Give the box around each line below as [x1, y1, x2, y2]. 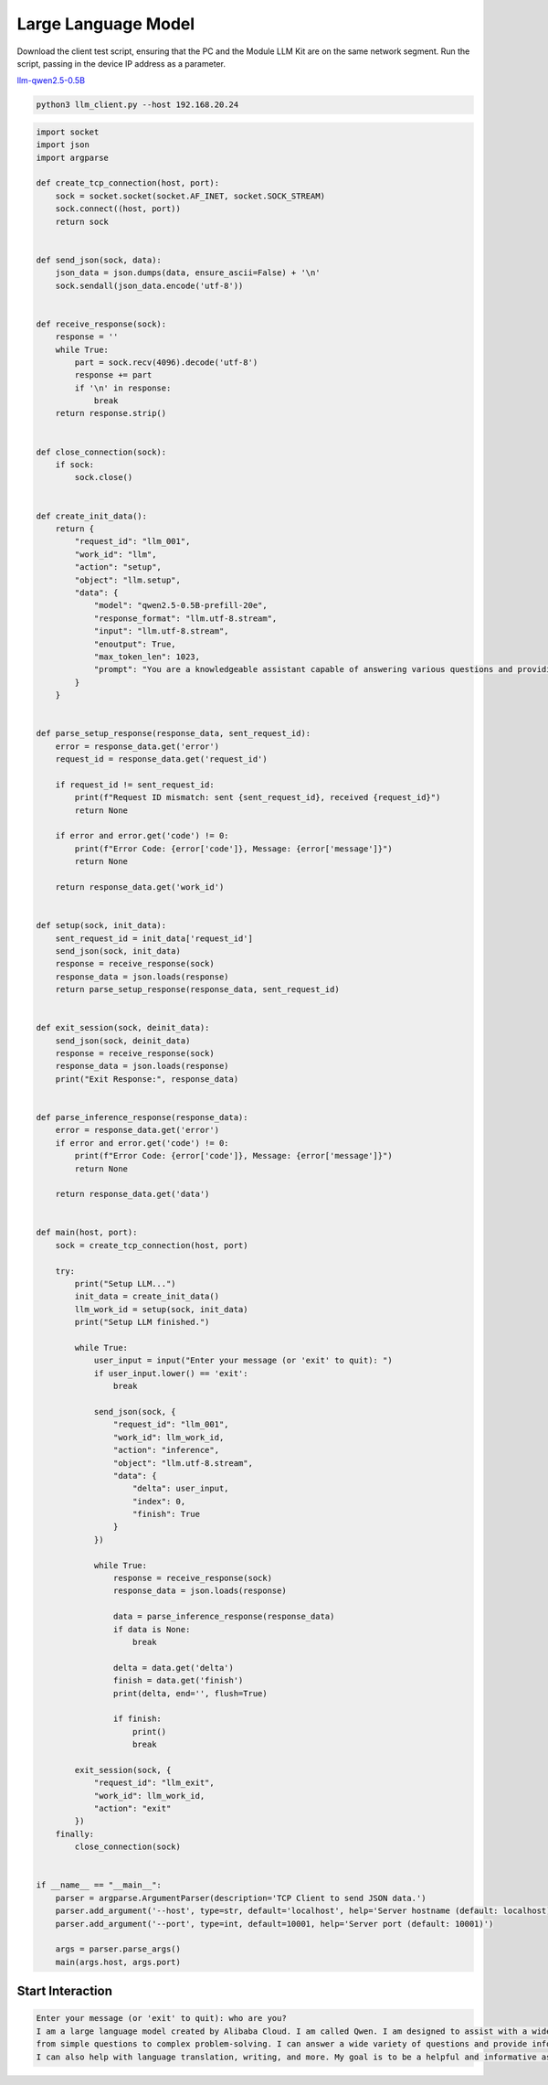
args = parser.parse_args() [55, 1944, 182, 1954]
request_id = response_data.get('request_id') [55, 754, 269, 764]
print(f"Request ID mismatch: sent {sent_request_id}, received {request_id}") [74, 792, 441, 803]
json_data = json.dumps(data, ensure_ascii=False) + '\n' [55, 268, 321, 278]
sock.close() [74, 472, 133, 483]
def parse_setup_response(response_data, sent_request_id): [36, 728, 311, 739]
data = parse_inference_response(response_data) [112, 1611, 335, 1622]
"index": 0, [132, 1496, 186, 1506]
